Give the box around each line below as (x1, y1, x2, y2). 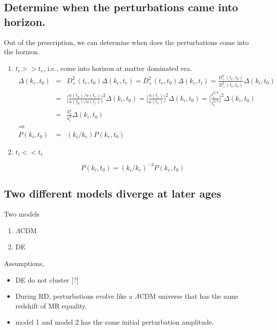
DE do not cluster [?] (15, 274, 79, 285)
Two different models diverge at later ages (4, 186, 221, 201)
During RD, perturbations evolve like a (15, 291, 132, 301)
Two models (4, 209, 40, 219)
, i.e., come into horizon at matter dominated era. (43, 63, 192, 73)
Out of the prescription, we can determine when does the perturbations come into (4, 37, 249, 47)
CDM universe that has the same (139, 291, 239, 301)
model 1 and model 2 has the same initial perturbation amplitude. (15, 317, 214, 327)
